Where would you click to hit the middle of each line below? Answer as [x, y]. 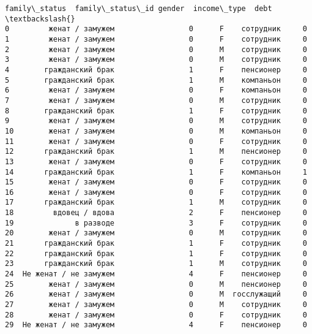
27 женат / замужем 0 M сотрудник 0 [156, 305]
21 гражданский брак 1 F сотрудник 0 [156, 244]
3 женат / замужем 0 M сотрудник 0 [156, 60]
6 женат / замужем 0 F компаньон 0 [156, 90]
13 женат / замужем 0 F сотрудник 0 [156, 161]
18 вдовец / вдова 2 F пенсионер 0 [156, 213]
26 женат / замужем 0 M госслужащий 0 [156, 294]
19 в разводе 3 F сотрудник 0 [156, 223]
